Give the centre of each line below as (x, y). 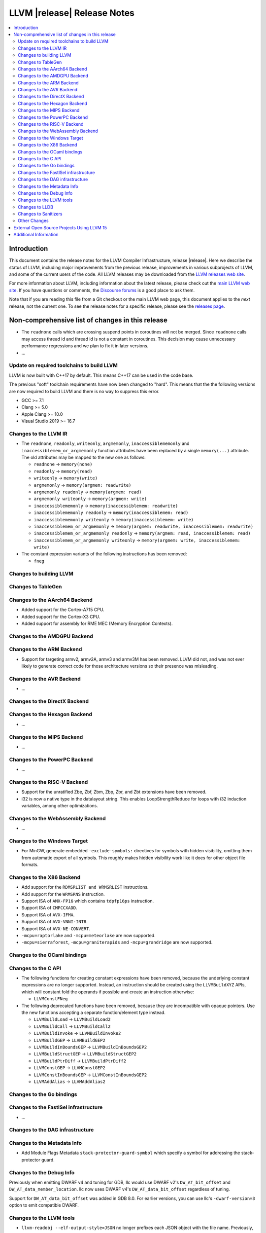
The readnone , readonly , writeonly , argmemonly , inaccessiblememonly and (105, 443)
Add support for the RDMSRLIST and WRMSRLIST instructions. (85, 887)
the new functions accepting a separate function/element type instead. (94, 1013)
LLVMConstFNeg (51, 999)
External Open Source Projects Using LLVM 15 (60, 227)
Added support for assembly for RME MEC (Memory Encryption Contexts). (97, 623)
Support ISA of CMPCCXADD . (49, 908)
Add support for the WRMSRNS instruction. (63, 894)
